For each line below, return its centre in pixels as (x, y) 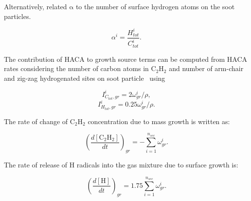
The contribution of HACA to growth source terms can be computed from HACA (126, 59)
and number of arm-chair (206, 68)
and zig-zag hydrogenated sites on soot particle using (85, 78)
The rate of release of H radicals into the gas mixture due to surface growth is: (121, 165)
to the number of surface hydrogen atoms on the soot (155, 6)
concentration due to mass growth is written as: (159, 121)
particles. (18, 16)
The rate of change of (36, 121)
